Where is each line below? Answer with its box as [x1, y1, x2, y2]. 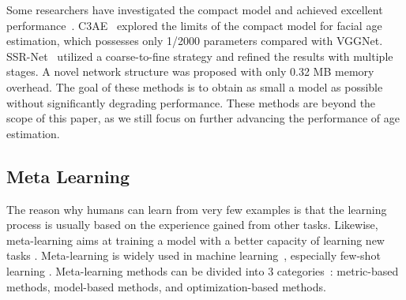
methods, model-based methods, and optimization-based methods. [6, 278, 326, 294]
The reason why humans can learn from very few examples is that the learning [6, 201, 387, 217]
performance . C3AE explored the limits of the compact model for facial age [6, 17, 382, 33]
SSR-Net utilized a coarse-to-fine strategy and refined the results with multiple [6, 47, 393, 64]
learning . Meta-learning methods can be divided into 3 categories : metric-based [6, 262, 399, 279]
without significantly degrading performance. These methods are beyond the [6, 94, 376, 111]
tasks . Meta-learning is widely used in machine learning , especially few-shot [6, 247, 381, 264]
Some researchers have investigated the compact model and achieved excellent [6, 2, 383, 17]
